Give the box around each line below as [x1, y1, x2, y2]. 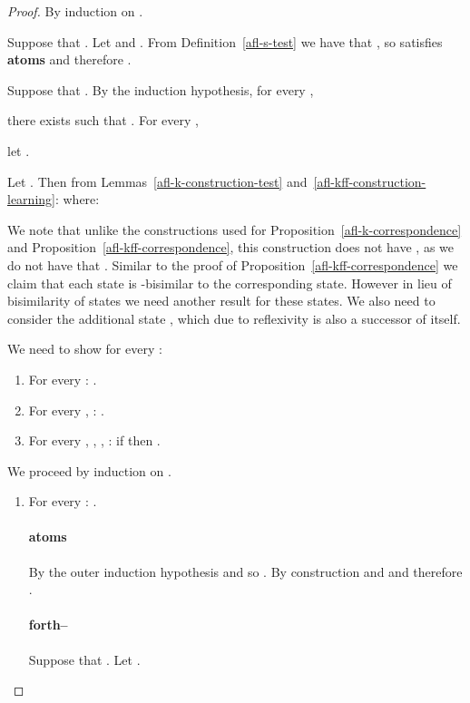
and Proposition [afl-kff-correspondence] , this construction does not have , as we [7, 238, 454, 257]
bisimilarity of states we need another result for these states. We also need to [7, 291, 436, 310]
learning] [7, 190, 55, 209]
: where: [54, 190, 100, 209]
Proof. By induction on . [7, 2, 143, 20]
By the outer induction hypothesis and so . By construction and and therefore [28, 561, 463, 581]
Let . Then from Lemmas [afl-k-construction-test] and [7, 171, 308, 190]
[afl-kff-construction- [313, 171, 426, 190]
